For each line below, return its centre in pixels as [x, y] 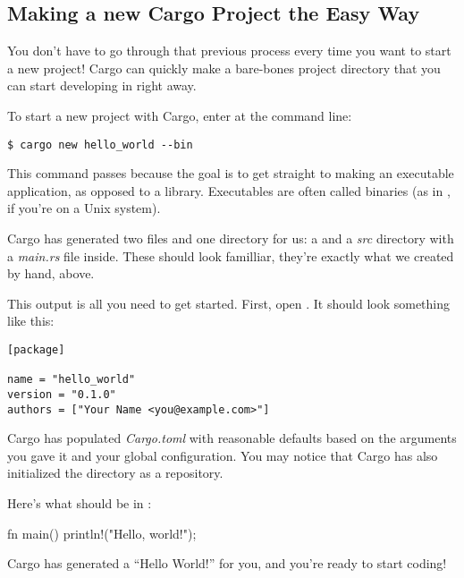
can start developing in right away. [102, 85]
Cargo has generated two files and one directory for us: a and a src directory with [231, 238]
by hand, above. [51, 273]
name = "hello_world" [72, 380]
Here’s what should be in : [80, 503]
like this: [31, 321]
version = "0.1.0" [62, 394]
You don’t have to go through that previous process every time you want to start [229, 51]
